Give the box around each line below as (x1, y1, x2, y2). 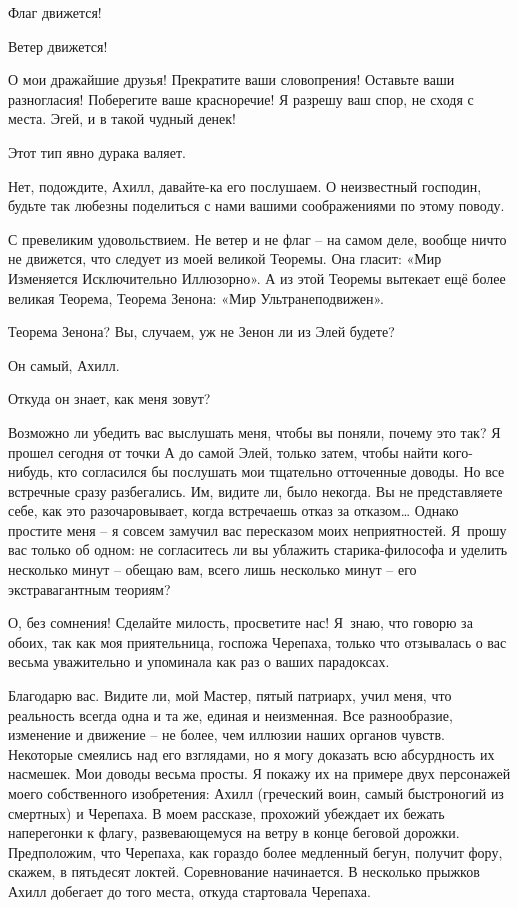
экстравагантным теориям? (8, 578, 171, 599)
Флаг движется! (8, 2, 102, 22)
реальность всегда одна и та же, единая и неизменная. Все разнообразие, (8, 704, 453, 725)
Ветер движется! (8, 35, 108, 56)
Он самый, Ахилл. (8, 354, 120, 375)
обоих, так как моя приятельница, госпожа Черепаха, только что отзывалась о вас (8, 631, 507, 652)
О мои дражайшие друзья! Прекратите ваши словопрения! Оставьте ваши (8, 69, 455, 90)
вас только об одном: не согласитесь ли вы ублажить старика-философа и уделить (8, 539, 508, 560)
